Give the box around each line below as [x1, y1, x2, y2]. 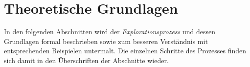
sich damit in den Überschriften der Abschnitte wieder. [4, 55, 169, 65]
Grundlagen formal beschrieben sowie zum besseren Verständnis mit [4, 36, 208, 46]
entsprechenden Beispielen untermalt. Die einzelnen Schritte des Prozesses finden [4, 45, 247, 56]
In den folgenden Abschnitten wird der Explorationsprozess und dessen [4, 26, 216, 37]
